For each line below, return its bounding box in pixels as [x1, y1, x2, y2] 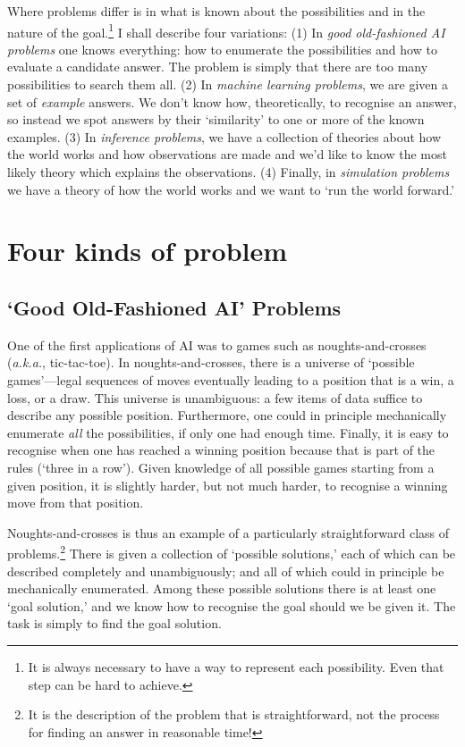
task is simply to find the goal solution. [7, 614, 222, 633]
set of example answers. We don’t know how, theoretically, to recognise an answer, [7, 92, 457, 111]
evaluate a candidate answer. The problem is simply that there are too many [7, 57, 428, 76]
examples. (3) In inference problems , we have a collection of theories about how [7, 127, 442, 146]
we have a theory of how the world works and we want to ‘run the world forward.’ [7, 180, 455, 198]
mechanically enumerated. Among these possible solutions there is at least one [7, 579, 436, 598]
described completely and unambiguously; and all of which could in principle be [7, 561, 444, 580]
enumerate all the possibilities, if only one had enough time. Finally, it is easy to [7, 423, 449, 441]
